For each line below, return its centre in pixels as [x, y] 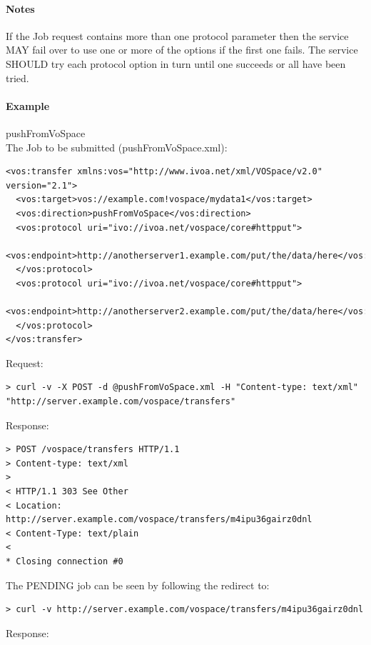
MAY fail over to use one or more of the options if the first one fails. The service [182, 50]
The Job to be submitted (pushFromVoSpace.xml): [117, 147]
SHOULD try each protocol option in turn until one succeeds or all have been [176, 63]
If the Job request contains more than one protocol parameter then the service [177, 35]
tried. [17, 77]
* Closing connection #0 [65, 561]
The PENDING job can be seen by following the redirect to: [138, 585]
